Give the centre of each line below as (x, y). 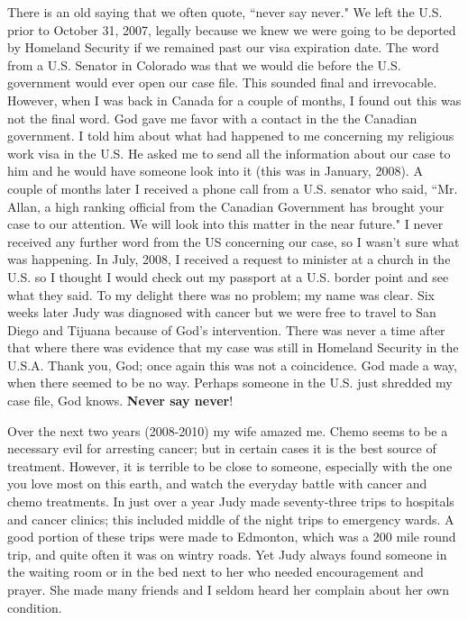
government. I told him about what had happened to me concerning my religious (231, 136)
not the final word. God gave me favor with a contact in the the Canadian (212, 118)
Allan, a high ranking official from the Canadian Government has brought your (226, 206)
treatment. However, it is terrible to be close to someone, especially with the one (230, 465)
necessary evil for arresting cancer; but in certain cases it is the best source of (222, 448)
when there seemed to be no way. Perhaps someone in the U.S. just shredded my (230, 383)
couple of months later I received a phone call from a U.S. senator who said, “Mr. (233, 188)
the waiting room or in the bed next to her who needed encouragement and (216, 572)
